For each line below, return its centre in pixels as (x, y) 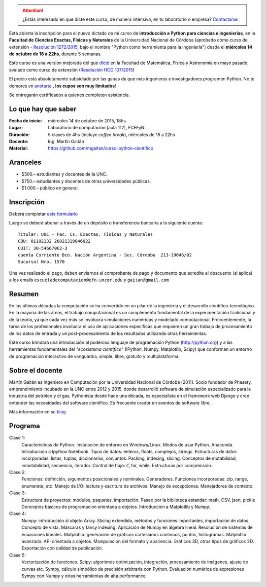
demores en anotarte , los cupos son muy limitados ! (63, 86)
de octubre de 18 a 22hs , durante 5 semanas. (55, 54)
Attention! (33, 10)
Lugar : (16, 128)
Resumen (24, 294)
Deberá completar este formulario (44, 214)
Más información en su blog (37, 412)
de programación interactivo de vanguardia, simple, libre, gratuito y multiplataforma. (94, 356)
